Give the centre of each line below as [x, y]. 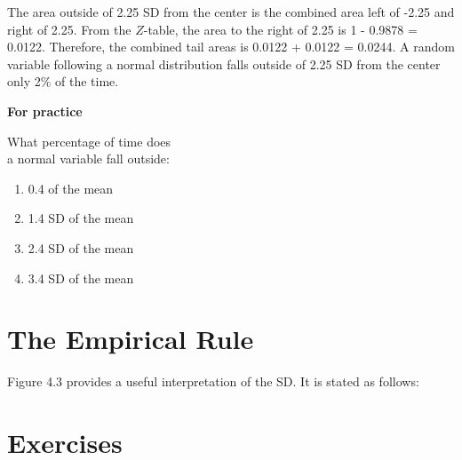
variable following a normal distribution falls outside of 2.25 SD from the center [224, 63]
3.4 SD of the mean [81, 278]
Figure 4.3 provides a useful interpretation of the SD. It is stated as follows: [213, 381]
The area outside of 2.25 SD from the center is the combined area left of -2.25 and [231, 12]
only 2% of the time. [63, 81]
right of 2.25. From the [69, 29]
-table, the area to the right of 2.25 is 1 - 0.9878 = [280, 29]
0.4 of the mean [71, 188]
